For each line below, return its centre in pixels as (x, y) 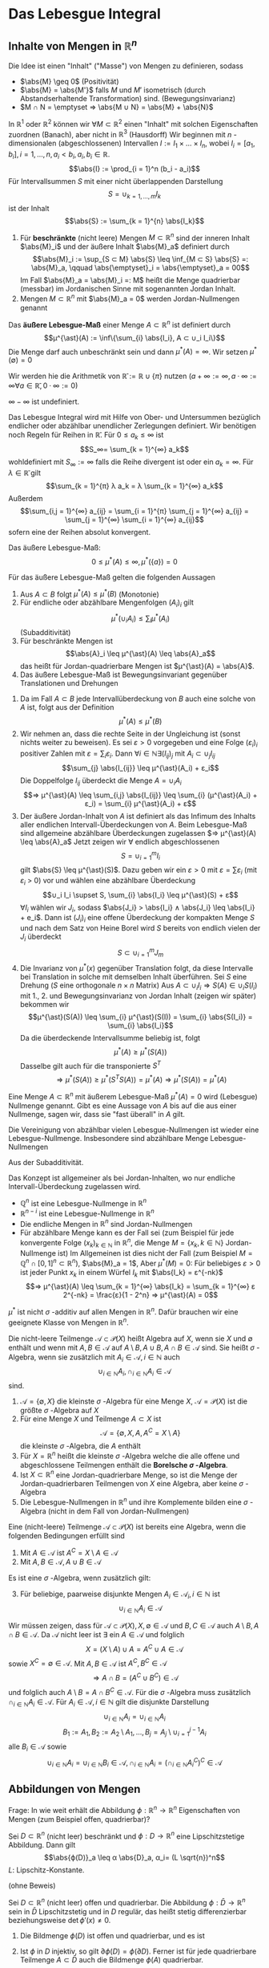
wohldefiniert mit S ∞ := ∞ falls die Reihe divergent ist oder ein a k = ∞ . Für (131, 462)
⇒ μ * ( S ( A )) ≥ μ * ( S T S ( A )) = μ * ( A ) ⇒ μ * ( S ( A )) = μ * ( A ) (142, 1079)
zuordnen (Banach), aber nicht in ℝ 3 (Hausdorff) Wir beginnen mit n (120, 133)
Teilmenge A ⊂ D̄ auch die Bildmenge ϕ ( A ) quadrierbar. (112, 1959)
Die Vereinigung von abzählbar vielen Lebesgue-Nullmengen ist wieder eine (134, 1130)
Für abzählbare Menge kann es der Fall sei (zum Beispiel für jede (127, 1233)
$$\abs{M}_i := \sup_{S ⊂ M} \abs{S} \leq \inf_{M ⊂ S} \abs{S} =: (141, 259)
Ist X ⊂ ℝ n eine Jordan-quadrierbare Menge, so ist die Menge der (128, 1474)
